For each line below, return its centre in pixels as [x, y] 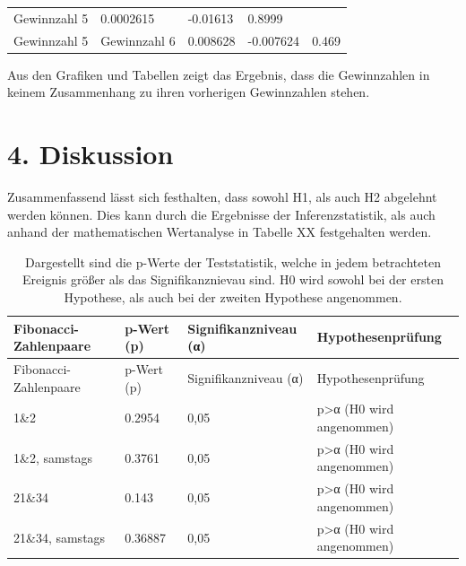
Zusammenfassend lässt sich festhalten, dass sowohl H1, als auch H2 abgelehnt [222, 196]
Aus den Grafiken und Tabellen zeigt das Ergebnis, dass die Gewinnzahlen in [219, 74]
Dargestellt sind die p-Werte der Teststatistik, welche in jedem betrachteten [233, 261]
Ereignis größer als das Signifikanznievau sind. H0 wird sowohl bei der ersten [233, 279]
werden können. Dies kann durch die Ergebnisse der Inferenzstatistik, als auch [221, 214]
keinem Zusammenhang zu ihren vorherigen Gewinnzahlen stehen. [189, 92]
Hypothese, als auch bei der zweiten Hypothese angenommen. [233, 296]
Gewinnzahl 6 [138, 40]
